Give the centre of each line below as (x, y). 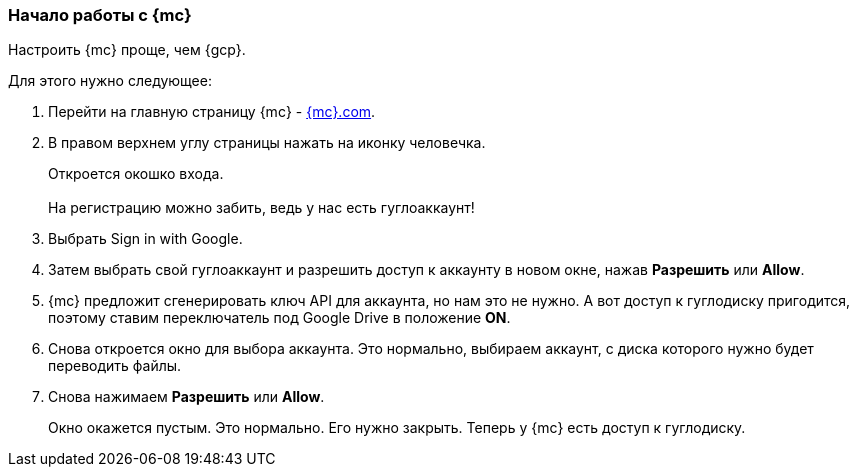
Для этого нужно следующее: (110, 81)
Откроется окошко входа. (136, 174)
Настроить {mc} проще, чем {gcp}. (127, 50)
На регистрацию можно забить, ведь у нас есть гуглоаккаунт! (261, 208)
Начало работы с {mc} (100, 15)
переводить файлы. (115, 366)
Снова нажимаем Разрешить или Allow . (186, 397)
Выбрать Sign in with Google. (145, 239)
